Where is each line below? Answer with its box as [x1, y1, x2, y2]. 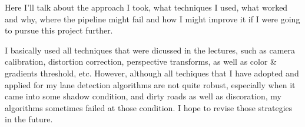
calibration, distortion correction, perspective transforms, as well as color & [5, 55, 277, 68]
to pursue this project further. [5, 24, 113, 36]
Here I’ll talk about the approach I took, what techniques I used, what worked [5, 1, 288, 13]
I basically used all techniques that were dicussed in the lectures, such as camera [5, 44, 295, 56]
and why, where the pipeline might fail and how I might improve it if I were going [5, 12, 300, 25]
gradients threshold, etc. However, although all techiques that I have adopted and [5, 66, 299, 79]
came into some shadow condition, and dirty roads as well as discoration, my [5, 90, 281, 102]
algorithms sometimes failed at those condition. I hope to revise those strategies [5, 101, 293, 113]
